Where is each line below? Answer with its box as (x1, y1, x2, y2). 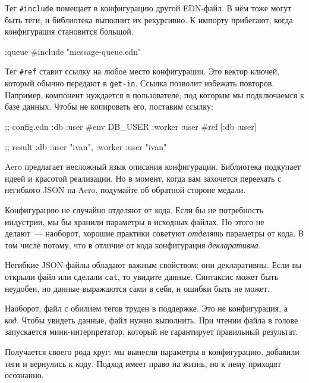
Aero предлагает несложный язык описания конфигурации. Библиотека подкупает (5, 160, 301, 173)
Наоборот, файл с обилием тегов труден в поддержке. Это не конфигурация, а (5, 302, 288, 315)
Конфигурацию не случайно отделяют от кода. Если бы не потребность (5, 203, 263, 216)
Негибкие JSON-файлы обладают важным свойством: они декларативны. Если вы (5, 259, 302, 271)
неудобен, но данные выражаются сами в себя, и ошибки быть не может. (5, 282, 270, 294)
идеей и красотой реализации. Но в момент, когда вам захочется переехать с (5, 172, 282, 184)
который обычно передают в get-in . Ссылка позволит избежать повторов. (5, 77, 275, 89)
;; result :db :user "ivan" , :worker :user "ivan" (5, 140, 167, 152)
